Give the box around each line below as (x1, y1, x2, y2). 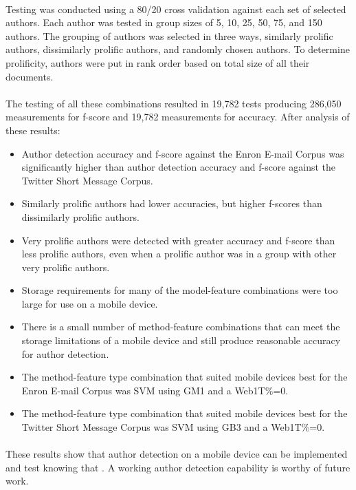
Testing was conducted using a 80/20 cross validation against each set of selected (5, 1, 346, 16)
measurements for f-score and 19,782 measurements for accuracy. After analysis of (5, 109, 350, 124)
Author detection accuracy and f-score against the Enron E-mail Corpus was (21, 146, 344, 160)
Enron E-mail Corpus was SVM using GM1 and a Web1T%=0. (21, 383, 289, 397)
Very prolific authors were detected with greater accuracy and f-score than (21, 233, 335, 247)
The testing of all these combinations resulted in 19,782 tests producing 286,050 (5, 96, 342, 110)
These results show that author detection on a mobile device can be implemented (5, 447, 348, 461)
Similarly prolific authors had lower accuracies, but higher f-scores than (21, 196, 322, 211)
